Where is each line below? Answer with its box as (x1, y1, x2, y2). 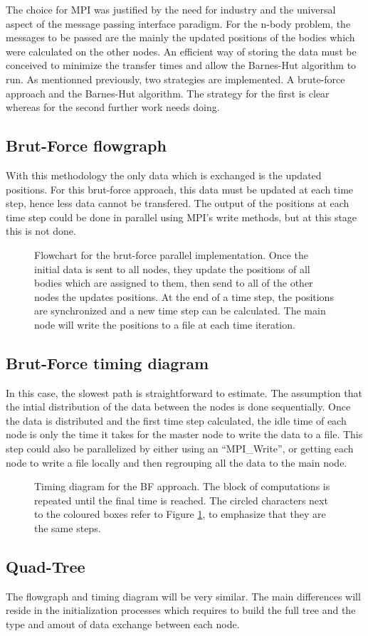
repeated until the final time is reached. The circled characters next (34, 492, 328, 507)
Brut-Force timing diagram (6, 351, 209, 373)
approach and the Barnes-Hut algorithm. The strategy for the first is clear (6, 85, 330, 100)
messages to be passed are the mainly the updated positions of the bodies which (6, 30, 355, 45)
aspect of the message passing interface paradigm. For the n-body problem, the (6, 16, 351, 31)
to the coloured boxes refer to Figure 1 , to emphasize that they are (34, 507, 326, 521)
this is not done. (6, 223, 76, 238)
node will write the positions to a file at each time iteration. (34, 317, 295, 332)
